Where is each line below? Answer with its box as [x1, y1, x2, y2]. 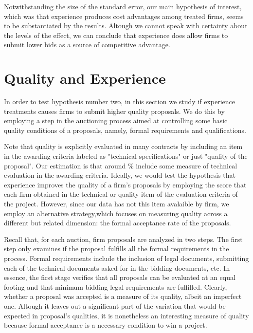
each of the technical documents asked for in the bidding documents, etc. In [4, 262, 230, 273]
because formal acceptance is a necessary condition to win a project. [4, 320, 207, 330]
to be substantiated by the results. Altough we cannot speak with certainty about [4, 20, 248, 31]
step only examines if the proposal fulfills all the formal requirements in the [4, 243, 229, 254]
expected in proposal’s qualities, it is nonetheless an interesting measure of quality [4, 310, 249, 320]
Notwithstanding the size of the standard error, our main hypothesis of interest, [4, 1, 242, 11]
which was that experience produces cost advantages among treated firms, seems [4, 11, 244, 21]
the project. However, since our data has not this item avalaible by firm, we [4, 199, 229, 209]
